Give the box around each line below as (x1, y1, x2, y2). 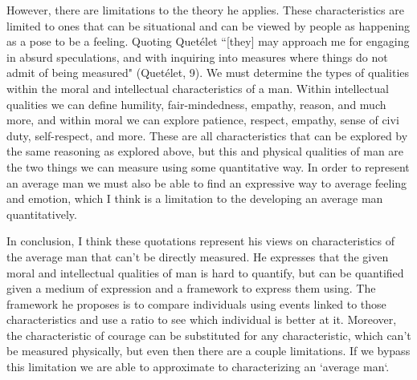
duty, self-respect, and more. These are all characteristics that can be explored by (6, 127, 408, 144)
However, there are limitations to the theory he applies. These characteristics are (6, 2, 404, 18)
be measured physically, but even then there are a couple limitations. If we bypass (6, 342, 411, 359)
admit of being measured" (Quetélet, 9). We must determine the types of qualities (6, 64, 410, 81)
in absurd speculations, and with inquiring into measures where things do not (6, 48, 388, 65)
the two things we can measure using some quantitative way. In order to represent (6, 158, 410, 175)
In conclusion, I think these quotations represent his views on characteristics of (6, 232, 395, 249)
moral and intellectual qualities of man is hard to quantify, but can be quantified (6, 264, 404, 281)
